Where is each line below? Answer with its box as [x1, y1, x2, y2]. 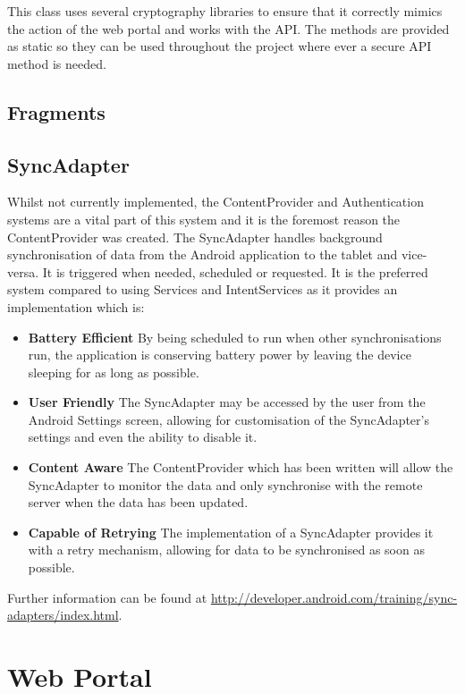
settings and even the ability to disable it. [28, 427, 258, 446]
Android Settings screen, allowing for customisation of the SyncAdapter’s [28, 410, 429, 428]
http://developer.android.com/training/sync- [210, 588, 458, 606]
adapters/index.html [7, 605, 119, 624]
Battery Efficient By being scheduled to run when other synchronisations [28, 327, 442, 346]
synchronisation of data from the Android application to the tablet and [7, 245, 398, 264]
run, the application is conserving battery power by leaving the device [28, 345, 411, 364]
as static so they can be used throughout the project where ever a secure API [7, 37, 432, 55]
